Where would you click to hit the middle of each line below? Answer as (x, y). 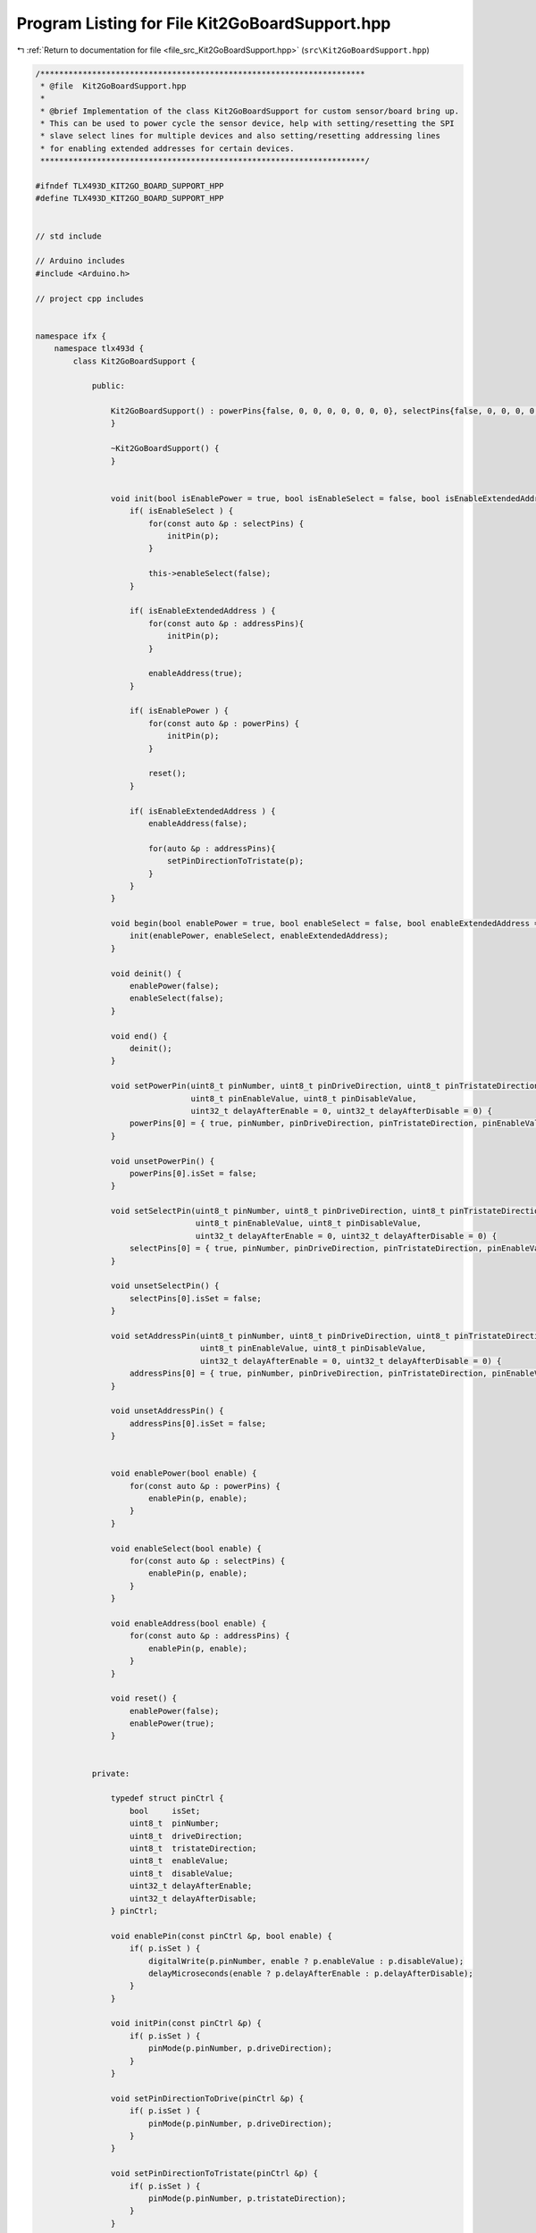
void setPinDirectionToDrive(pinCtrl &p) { (207, 2098)
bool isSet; (165, 1811)
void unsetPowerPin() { (162, 1161)
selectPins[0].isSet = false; (196, 1298)
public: (108, 386)
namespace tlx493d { (99, 349)
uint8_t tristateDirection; (193, 1848)
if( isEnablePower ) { (180, 711)
